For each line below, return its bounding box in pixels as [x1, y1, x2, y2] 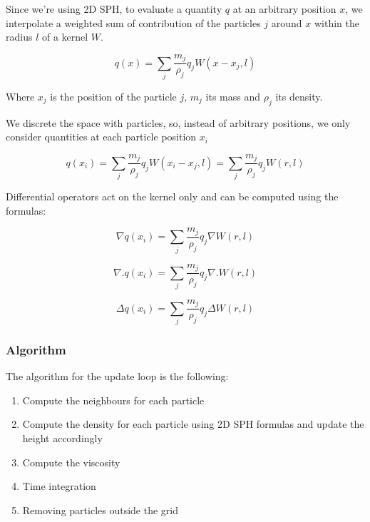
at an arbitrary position [232, 1, 336, 16]
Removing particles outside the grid [22, 502, 178, 517]
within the [314, 15, 359, 30]
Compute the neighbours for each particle [22, 392, 205, 407]
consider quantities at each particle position [6, 129, 197, 144]
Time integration [22, 478, 96, 493]
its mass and [205, 89, 261, 103]
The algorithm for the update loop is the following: [6, 369, 229, 384]
